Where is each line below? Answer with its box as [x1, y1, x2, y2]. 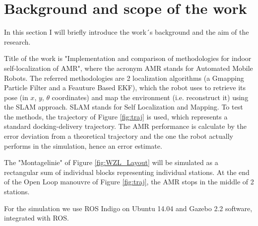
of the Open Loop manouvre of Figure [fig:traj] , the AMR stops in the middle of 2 [4, 176, 254, 187]
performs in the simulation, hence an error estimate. [4, 140, 162, 151]
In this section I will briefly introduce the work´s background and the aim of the [4, 27, 249, 37]
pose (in [4, 92, 28, 102]
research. [4, 36, 31, 47]
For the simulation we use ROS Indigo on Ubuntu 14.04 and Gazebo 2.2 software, [4, 203, 253, 213]
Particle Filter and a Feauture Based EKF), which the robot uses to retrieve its [4, 82, 246, 93]
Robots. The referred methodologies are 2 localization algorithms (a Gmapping [4, 72, 244, 83]
